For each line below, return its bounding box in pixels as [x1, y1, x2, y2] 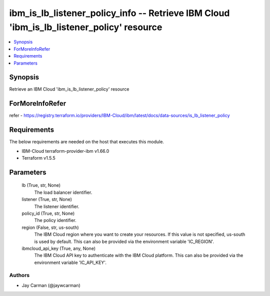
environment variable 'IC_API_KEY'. [34, 259, 107, 265]
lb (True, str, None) [21, 182, 61, 188]
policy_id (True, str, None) [21, 210, 75, 216]
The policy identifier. [34, 217, 77, 223]
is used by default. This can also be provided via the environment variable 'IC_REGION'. [34, 238, 214, 244]
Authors [9, 272, 30, 279]
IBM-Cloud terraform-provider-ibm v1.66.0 [21, 148, 109, 154]
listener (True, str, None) [21, 196, 72, 202]
